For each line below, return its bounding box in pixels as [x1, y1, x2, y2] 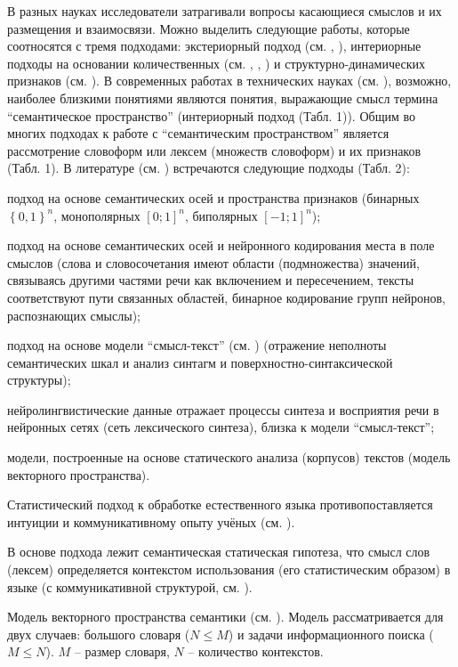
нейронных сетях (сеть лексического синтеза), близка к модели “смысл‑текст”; [7, 418, 435, 436]
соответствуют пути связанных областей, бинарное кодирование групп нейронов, [7, 288, 446, 306]
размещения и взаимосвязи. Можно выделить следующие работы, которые [7, 19, 410, 37]
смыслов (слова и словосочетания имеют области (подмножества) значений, [7, 253, 420, 272]
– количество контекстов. [188, 642, 324, 661]
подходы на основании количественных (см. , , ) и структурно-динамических [7, 53, 426, 72]
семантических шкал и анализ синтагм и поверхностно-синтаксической [7, 353, 393, 371]
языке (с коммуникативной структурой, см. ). [7, 577, 253, 596]
